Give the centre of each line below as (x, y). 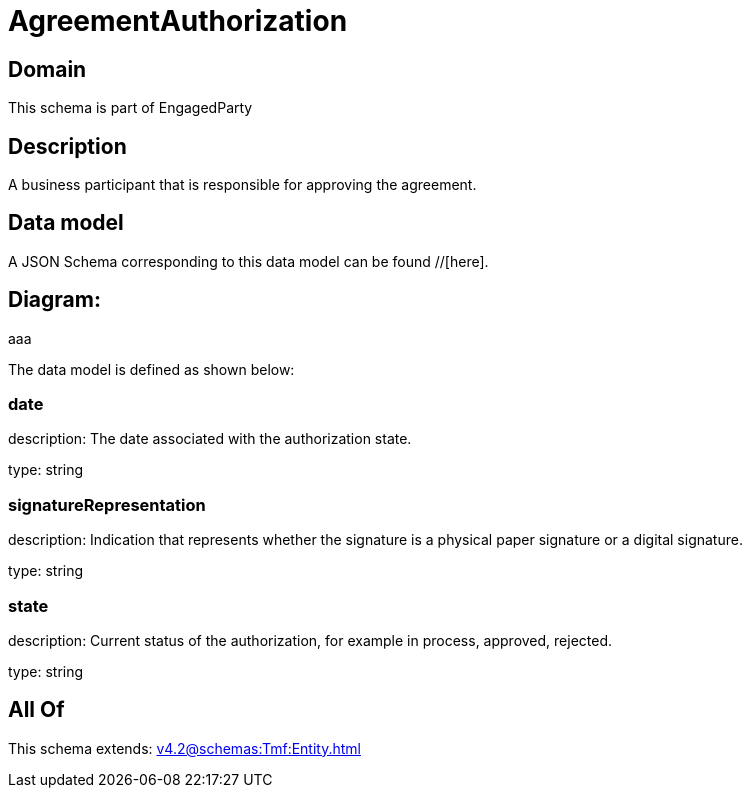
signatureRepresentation (107, 504)
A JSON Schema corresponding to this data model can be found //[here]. (248, 261)
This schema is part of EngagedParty (130, 108)
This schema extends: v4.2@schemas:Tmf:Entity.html (184, 748)
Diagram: (54, 300)
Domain (47, 69)
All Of (36, 710)
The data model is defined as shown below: (151, 369)
